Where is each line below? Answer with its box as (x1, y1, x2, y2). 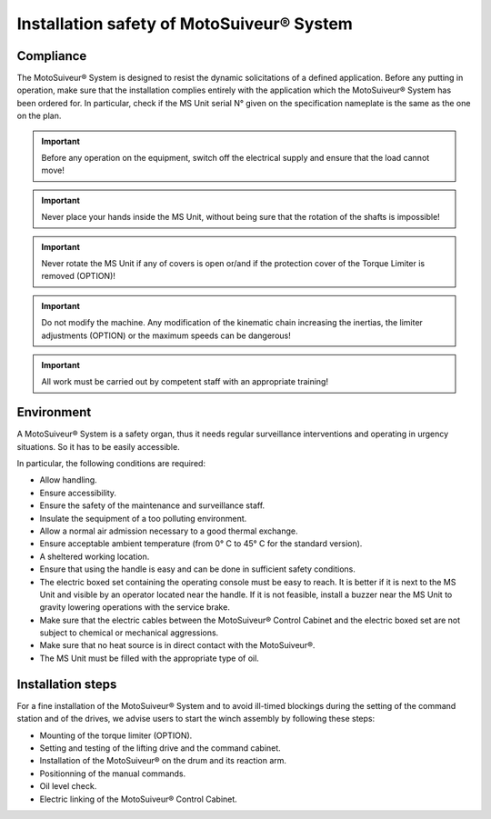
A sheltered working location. (39, 551, 150, 562)
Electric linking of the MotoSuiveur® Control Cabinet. (39, 794, 238, 804)
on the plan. (16, 110, 62, 122)
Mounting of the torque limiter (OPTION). (39, 730, 193, 741)
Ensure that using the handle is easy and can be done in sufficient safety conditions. (39, 564, 356, 574)
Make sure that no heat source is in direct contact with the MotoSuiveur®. (39, 640, 316, 651)
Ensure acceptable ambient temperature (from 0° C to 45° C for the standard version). (39, 538, 363, 549)
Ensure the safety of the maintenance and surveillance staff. (39, 500, 266, 511)
